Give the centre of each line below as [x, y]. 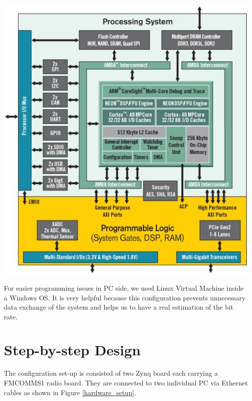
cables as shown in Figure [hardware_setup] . [70, 392]
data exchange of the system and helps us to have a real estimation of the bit [119, 307]
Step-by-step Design [72, 350]
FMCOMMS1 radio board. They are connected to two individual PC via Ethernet [126, 383]
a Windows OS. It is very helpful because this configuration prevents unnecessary [125, 297]
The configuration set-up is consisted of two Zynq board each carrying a [111, 373]
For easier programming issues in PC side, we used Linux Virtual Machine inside [124, 288]
